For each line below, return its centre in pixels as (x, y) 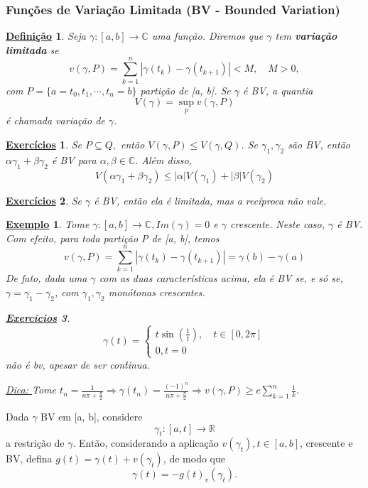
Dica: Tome (31, 390)
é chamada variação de (55, 120)
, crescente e (326, 443)
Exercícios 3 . (38, 317)
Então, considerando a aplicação (149, 443)
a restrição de (35, 443)
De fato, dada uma (47, 278)
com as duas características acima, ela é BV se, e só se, (221, 278)
